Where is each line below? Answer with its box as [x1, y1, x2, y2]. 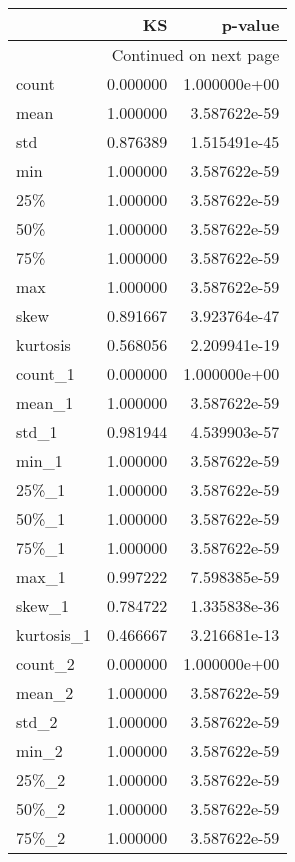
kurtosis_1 [16, 623, 91, 646]
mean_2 [16, 681, 74, 704]
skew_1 [16, 594, 69, 617]
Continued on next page [111, 43, 280, 66]
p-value [221, 13, 280, 36]
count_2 [16, 652, 75, 675]
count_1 [16, 362, 75, 385]
